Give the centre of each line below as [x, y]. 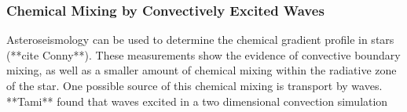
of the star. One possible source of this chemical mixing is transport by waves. [194, 85]
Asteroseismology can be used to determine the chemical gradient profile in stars [200, 40]
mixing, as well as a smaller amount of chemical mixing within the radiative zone [202, 70]
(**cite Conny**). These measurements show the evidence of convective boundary [203, 54]
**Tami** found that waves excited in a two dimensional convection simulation [197, 101]
